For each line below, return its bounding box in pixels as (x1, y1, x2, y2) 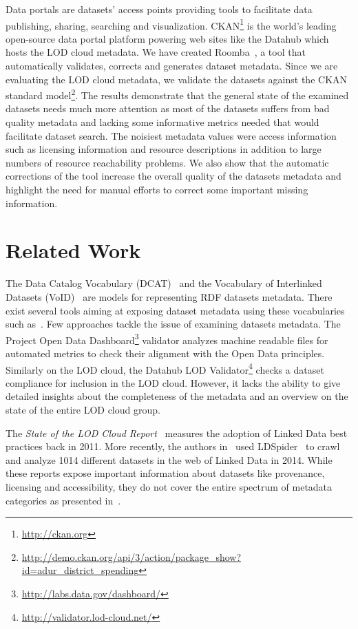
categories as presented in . (6, 493, 121, 507)
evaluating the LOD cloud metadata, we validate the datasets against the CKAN (6, 72, 348, 86)
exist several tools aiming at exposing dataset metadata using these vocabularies (6, 303, 345, 317)
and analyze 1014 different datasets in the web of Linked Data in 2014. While (6, 452, 333, 467)
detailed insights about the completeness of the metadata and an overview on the (6, 389, 348, 403)
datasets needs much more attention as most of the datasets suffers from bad (6, 101, 330, 116)
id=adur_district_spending (21, 563, 139, 577)
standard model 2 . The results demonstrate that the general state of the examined (6, 86, 349, 102)
